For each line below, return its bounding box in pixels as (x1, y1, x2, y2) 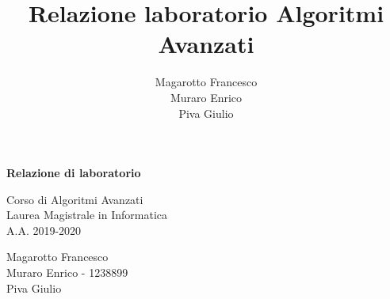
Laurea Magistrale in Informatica (6, 206, 168, 223)
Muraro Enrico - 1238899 (6, 264, 128, 281)
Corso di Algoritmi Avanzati (6, 191, 143, 207)
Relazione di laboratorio (6, 165, 141, 181)
